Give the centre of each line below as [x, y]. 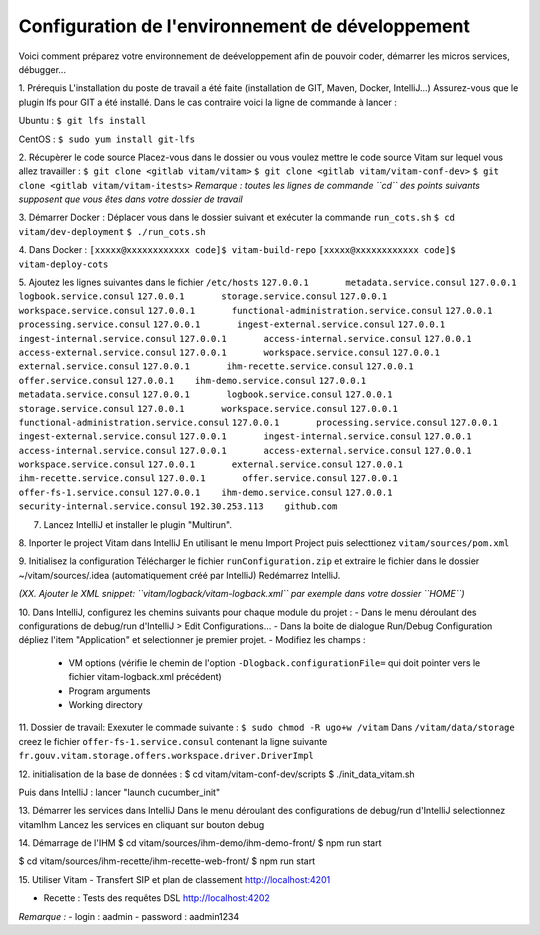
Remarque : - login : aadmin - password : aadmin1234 [129, 916]
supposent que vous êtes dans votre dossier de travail [131, 199]
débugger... [42, 69]
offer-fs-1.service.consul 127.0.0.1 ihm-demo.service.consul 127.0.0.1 [205, 492]
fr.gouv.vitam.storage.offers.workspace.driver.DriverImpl [166, 756]
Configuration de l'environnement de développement [244, 26]
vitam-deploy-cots [63, 264]
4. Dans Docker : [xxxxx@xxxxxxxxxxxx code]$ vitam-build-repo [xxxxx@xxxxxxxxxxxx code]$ [237, 250]
